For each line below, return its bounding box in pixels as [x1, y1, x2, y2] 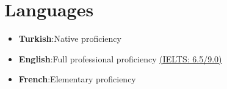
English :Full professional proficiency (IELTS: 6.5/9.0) [18, 52, 222, 65]
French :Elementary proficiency [18, 73, 136, 85]
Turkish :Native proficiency [18, 32, 121, 45]
